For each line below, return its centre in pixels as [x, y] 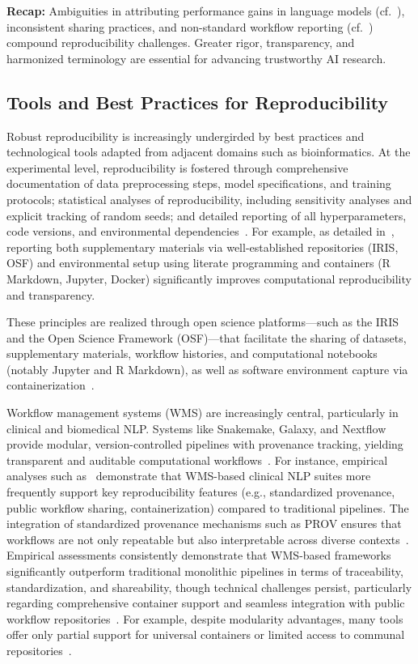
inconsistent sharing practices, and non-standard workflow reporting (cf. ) [190, 26]
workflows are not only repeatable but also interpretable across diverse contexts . [208, 539]
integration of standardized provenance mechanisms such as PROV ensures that [204, 524]
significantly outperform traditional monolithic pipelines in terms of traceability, [205, 571]
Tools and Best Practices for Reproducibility [198, 102]
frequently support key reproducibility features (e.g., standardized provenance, [201, 492]
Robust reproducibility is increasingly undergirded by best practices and [186, 136]
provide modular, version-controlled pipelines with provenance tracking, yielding [205, 444]
